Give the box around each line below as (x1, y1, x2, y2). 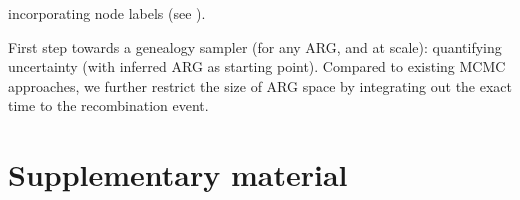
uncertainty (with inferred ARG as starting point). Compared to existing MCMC (8, 56, 506, 77)
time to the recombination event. (8, 95, 209, 116)
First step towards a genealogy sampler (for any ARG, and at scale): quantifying (8, 36, 502, 57)
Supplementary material (8, 154, 348, 195)
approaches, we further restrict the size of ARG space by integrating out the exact (8, 75, 513, 96)
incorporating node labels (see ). (8, 3, 206, 23)
